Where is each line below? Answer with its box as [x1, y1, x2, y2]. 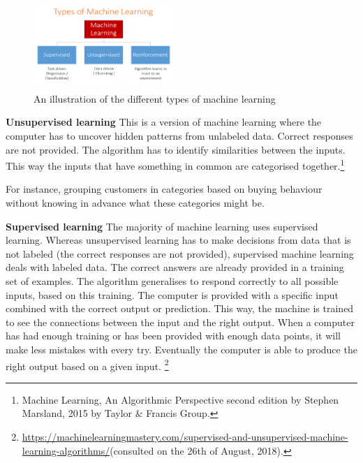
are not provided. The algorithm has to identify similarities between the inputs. [6, 142, 346, 156]
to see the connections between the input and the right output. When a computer [6, 314, 355, 329]
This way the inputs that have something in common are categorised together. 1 [6, 156, 345, 172]
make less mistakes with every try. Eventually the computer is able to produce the [6, 341, 357, 356]
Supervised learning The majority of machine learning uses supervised [6, 219, 318, 233]
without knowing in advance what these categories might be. [6, 196, 265, 210]
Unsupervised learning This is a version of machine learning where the [6, 115, 322, 129]
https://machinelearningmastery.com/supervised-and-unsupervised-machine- [22, 429, 348, 444]
